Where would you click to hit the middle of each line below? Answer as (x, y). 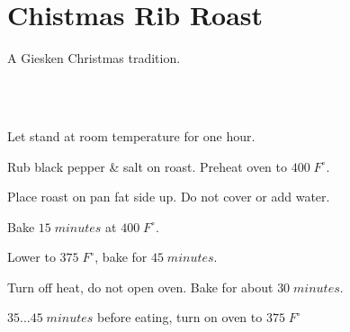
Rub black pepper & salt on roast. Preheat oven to (147, 166)
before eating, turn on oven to (180, 317)
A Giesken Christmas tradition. (94, 58)
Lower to (31, 257)
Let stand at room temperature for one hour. (131, 135)
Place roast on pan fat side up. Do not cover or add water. (169, 197)
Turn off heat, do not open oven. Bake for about (140, 287)
